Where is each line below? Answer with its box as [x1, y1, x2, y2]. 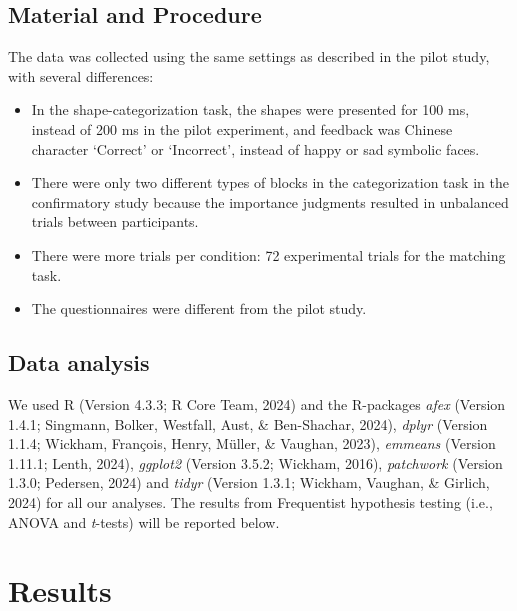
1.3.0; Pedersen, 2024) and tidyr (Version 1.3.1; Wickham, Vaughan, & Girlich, [8, 472, 490, 493]
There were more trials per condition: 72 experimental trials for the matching [31, 244, 506, 265]
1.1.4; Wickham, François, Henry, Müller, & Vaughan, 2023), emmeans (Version [8, 433, 496, 454]
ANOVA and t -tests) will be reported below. [8, 511, 280, 532]
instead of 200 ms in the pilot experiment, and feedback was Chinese [31, 118, 453, 139]
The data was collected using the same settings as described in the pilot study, [8, 46, 490, 67]
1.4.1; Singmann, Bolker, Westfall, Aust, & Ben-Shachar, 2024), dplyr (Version [8, 413, 488, 434]
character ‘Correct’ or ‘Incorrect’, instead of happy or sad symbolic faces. [31, 138, 480, 159]
